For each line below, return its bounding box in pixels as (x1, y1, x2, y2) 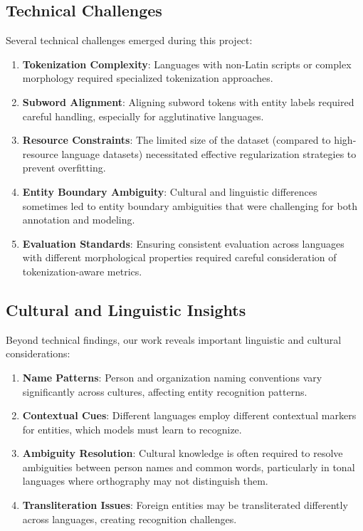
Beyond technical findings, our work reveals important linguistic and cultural (6, 332, 342, 347)
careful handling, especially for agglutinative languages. (22, 108, 264, 123)
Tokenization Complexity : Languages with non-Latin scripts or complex (22, 56, 352, 71)
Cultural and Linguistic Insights (6, 298, 246, 320)
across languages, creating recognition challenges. (22, 511, 237, 526)
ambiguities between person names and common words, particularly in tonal (22, 459, 355, 474)
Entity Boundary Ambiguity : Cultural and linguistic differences (22, 184, 317, 199)
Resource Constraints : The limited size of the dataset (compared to (22, 132, 331, 147)
